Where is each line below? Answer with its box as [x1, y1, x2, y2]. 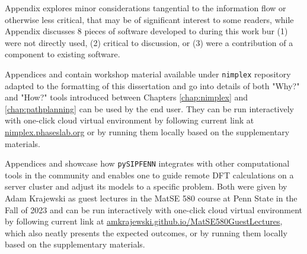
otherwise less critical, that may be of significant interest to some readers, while [5, 13, 294, 25]
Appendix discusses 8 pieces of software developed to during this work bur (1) [5, 25, 288, 37]
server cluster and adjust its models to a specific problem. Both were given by [5, 180, 287, 193]
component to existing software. [5, 48, 120, 60]
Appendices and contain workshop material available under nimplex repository [5, 67, 291, 80]
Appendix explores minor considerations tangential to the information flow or [5, 2, 286, 14]
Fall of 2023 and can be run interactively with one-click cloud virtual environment [5, 203, 303, 216]
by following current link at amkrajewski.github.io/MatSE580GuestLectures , [5, 215, 283, 227]
